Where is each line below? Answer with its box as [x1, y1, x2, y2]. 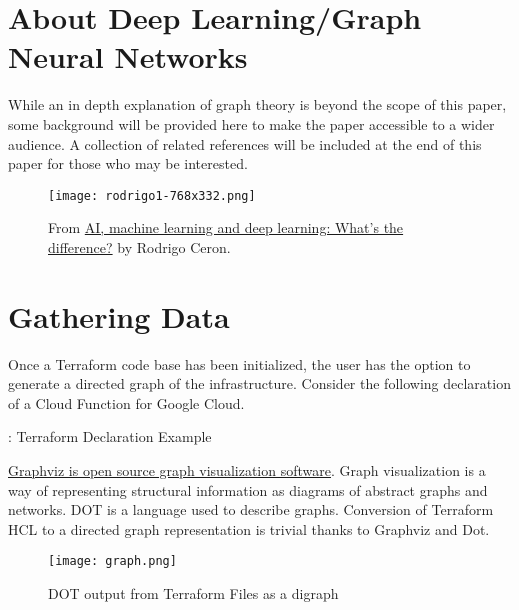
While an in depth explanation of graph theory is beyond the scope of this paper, [8, 94, 507, 115]
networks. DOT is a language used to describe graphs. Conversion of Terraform [8, 499, 494, 520]
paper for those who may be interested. [8, 153, 248, 174]
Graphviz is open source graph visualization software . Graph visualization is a [8, 460, 486, 481]
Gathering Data [8, 295, 230, 336]
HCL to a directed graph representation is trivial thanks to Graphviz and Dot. [8, 518, 490, 539]
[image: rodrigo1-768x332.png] [48, 188, 256, 203]
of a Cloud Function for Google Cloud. [8, 392, 245, 413]
